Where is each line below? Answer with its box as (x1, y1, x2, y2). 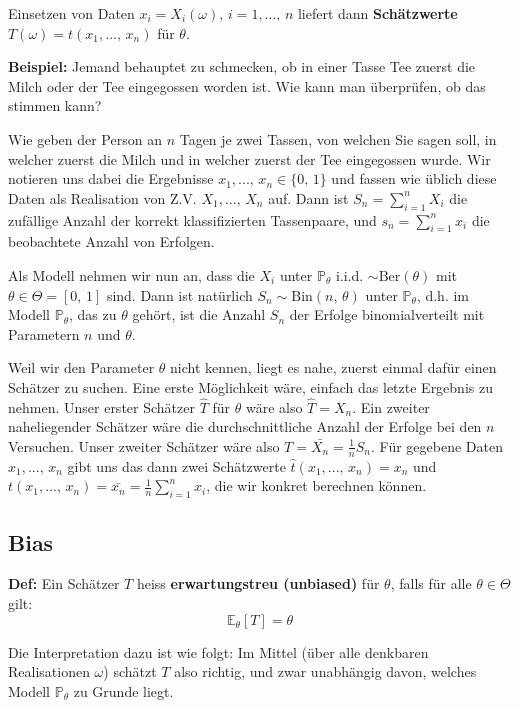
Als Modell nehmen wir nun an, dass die (8, 264, 255, 285)
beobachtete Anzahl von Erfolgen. (8, 231, 215, 252)
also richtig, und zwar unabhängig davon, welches (174, 661, 477, 682)
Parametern (8, 323, 80, 344)
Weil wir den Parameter (8, 357, 155, 378)
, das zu (69, 304, 117, 325)
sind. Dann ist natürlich (106, 284, 253, 305)
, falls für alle (390, 573, 472, 594)
